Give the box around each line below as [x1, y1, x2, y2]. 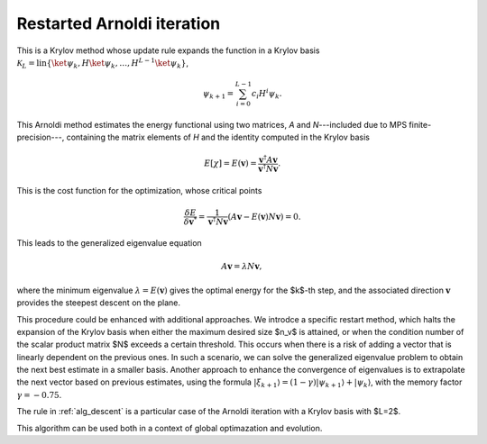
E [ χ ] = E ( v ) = [204, 159, 257, 168]
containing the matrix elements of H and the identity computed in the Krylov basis [66, 131, 370, 143]
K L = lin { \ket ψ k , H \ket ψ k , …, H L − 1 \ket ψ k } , [16, 57, 189, 70]
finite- [409, 119, 432, 130]
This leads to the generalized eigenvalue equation [16, 238, 202, 249]
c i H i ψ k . [251, 86, 283, 101]
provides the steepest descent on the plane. [16, 297, 180, 308]
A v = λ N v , [221, 261, 262, 272]
